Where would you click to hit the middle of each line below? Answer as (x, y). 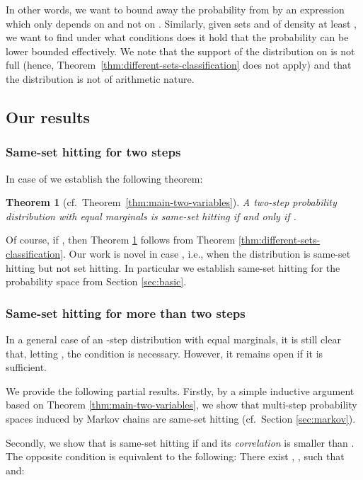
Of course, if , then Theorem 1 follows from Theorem (121, 240)
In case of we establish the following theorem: (104, 178)
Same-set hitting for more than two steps (126, 313)
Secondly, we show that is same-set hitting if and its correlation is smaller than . (180, 442)
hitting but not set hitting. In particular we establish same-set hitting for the (173, 267)
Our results (48, 116)
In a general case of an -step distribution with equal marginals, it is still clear (173, 339)
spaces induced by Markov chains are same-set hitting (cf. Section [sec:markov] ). (181, 418)
